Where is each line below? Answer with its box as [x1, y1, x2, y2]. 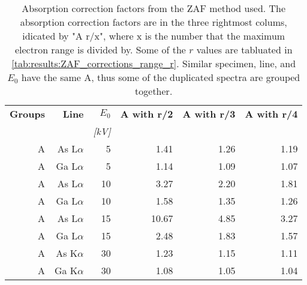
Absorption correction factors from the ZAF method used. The [22, 1, 286, 15]
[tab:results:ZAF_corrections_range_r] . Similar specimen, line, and [11, 56, 296, 70]
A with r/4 [245, 107, 298, 121]
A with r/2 [120, 107, 173, 121]
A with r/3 [182, 107, 236, 121]
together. [135, 84, 173, 98]
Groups [10, 107, 45, 121]
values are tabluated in [196, 43, 293, 56]
